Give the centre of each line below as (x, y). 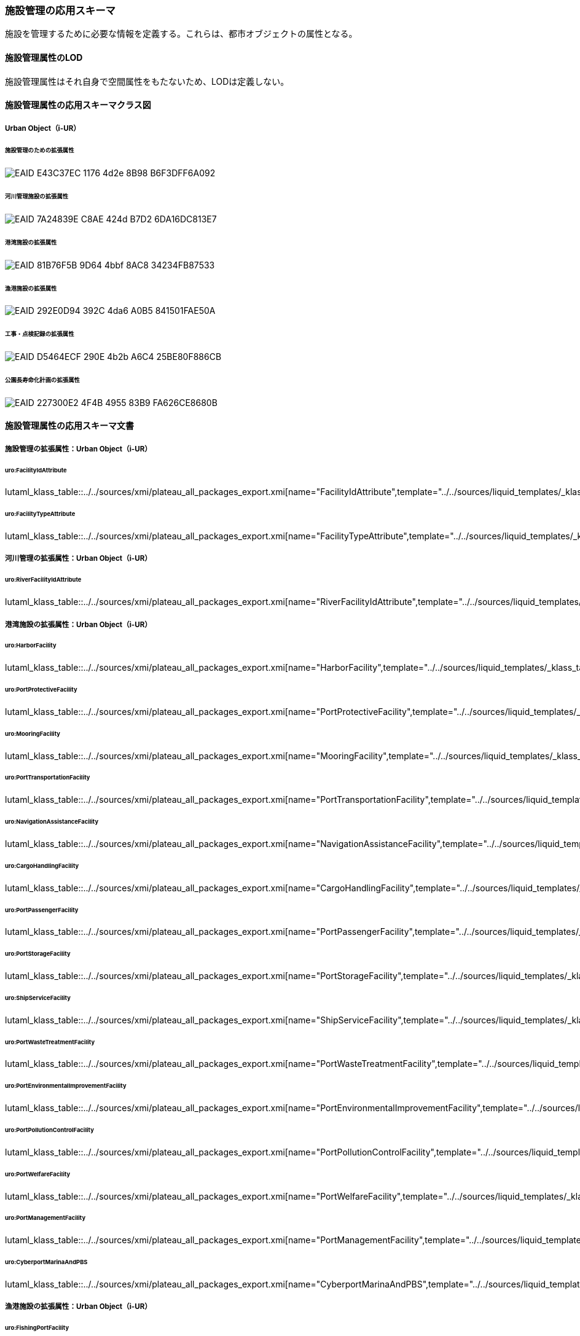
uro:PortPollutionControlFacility (49, 1130)
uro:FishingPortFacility (37, 1328)
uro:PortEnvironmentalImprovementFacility (66, 1086)
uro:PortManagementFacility (45, 1218)
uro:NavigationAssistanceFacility (52, 822)
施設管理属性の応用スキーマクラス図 (78, 105)
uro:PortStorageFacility (38, 954)
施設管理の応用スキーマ (60, 10)
